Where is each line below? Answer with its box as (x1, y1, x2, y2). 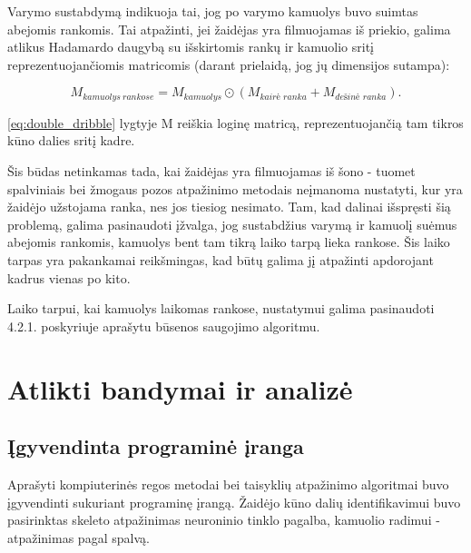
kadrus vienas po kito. (7, 268, 131, 287)
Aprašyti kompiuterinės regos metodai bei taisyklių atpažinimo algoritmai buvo (7, 474, 449, 493)
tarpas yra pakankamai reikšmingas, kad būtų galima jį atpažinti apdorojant (7, 250, 434, 269)
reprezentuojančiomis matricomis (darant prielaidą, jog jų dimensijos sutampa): (7, 54, 450, 74)
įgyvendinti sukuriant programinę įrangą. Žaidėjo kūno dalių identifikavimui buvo (7, 492, 461, 511)
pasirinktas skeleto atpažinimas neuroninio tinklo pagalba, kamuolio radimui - (7, 510, 440, 529)
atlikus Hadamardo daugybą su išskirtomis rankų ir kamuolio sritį (7, 37, 374, 56)
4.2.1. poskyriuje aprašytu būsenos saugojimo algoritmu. (7, 316, 320, 335)
